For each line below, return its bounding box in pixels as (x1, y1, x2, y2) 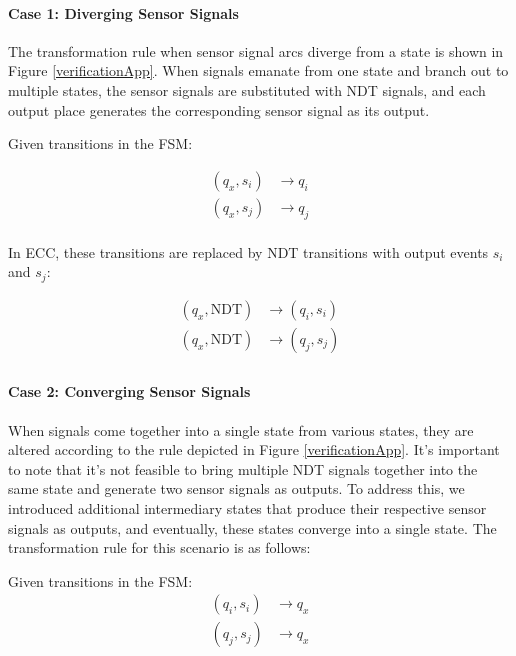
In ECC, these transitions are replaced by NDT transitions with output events (8, 241, 489, 262)
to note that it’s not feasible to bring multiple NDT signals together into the (8, 458, 478, 479)
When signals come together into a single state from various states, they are (8, 419, 474, 440)
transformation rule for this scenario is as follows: (8, 537, 311, 558)
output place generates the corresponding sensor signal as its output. (8, 99, 430, 120)
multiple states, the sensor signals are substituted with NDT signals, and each (8, 79, 486, 100)
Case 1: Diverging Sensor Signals (8, 2, 239, 23)
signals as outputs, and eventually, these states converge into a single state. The (8, 517, 497, 538)
